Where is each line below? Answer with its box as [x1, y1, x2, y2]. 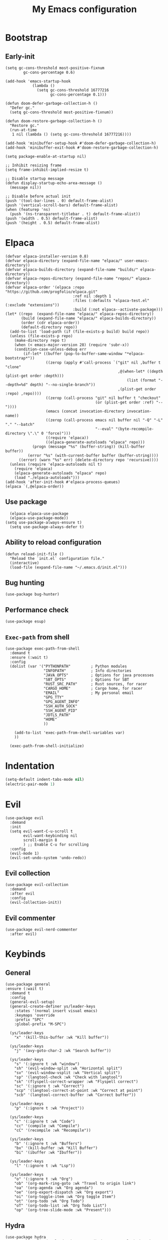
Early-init [5, 52, 35, 61]
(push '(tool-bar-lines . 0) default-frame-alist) [5, 198, 114, 203]
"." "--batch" [5, 422, 35, 427]
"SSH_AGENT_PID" [43, 708, 78, 713]
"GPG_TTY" [43, 695, 64, 700]
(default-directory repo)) [21, 325, 78, 330]
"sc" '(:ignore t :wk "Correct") [14, 1084, 85, 1089]
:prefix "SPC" [14, 1017, 44, 1023]
